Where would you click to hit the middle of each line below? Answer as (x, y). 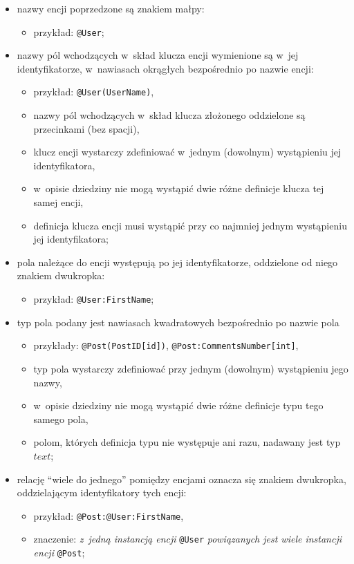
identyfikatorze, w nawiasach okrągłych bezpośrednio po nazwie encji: (165, 68)
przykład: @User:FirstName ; (94, 299)
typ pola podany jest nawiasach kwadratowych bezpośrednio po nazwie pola (178, 322)
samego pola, (61, 419)
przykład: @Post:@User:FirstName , (109, 515)
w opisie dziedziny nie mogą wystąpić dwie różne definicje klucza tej (179, 188)
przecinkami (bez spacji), (86, 128)
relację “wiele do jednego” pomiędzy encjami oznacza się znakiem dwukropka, (181, 479)
